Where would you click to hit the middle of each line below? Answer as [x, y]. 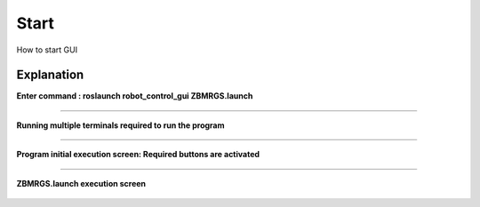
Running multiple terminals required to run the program [120, 125]
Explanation [50, 75]
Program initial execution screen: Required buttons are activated [138, 155]
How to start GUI [47, 50]
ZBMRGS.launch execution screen [81, 183]
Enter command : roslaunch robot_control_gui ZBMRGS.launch [135, 96]
